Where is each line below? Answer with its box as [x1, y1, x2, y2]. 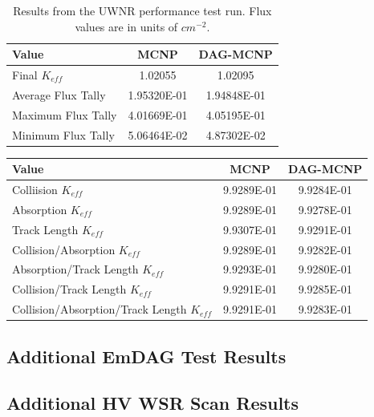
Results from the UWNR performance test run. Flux [13, 2, 272, 18]
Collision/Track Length [12, 281, 127, 298]
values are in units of [75, 18, 178, 34]
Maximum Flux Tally [12, 106, 117, 123]
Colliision [12, 181, 58, 197]
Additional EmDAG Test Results [6, 343, 287, 368]
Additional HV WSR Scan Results [6, 391, 299, 415]
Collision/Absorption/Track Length [12, 301, 187, 318]
